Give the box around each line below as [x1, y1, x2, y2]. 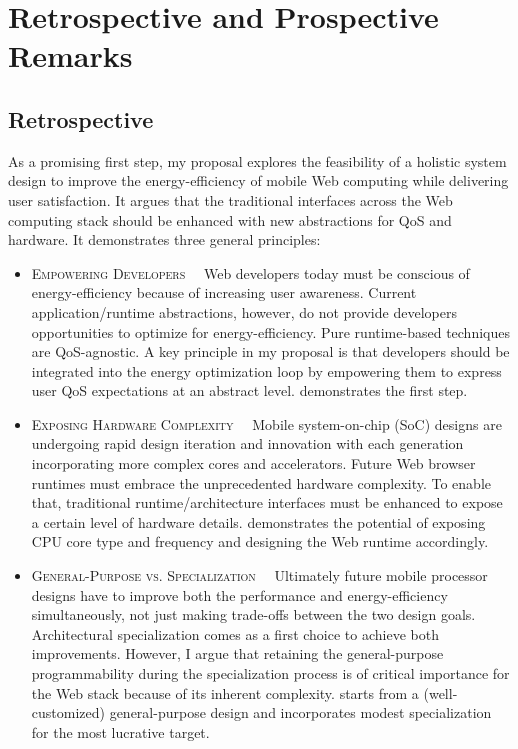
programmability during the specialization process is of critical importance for [31, 663, 510, 684]
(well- [423, 682, 458, 703]
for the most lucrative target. [31, 721, 210, 742]
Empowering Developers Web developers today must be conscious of [31, 262, 470, 283]
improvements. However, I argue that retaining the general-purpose [31, 643, 444, 664]
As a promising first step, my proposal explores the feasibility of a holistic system [8, 150, 507, 171]
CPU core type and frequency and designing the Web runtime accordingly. [31, 531, 489, 552]
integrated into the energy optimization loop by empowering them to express [31, 360, 502, 381]
